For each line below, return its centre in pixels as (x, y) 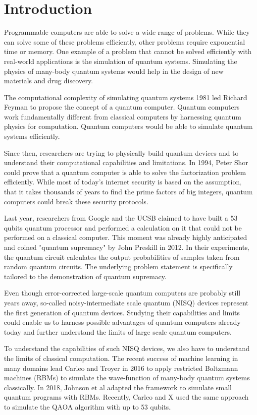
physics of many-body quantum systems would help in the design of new (114, 71)
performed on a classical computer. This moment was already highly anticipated (126, 237)
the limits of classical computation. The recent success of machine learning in (121, 358)
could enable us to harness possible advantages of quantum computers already (122, 322)
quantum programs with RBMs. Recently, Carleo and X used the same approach (126, 397)
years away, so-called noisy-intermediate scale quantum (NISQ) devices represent (127, 302)
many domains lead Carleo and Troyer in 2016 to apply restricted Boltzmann (121, 368)
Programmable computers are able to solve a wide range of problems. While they (127, 32)
